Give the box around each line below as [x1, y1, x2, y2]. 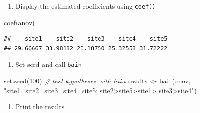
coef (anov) [4, 17, 35, 27]
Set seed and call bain [15, 59, 82, 69]
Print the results [15, 101, 65, 112]
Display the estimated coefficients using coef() [15, 1, 156, 11]
